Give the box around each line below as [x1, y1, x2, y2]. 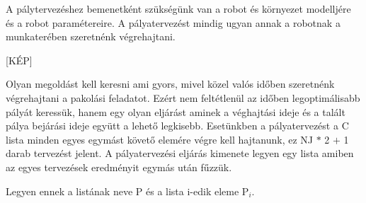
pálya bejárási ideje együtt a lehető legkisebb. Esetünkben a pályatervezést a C [6, 118, 349, 133]
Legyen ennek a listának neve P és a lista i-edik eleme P [6, 183, 249, 198]
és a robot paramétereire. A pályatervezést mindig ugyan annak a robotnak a [6, 15, 341, 30]
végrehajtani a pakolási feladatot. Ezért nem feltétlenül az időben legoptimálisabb [6, 90, 360, 105]
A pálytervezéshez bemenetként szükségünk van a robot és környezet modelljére [6, 1, 351, 16]
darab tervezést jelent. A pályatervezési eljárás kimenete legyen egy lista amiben [6, 146, 354, 161]
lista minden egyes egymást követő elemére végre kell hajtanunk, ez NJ [6, 132, 314, 146]
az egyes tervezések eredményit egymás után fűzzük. [6, 159, 232, 174]
